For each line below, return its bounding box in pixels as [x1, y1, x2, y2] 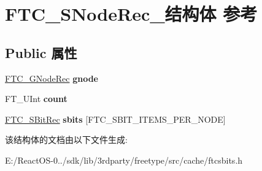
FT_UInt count [5, 92, 67, 105]
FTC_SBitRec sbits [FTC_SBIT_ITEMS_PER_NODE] [5, 112, 226, 125]
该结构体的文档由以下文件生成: [5, 133, 128, 146]
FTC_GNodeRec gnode [5, 71, 98, 84]
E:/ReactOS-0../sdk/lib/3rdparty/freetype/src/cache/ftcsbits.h [5, 153, 243, 166]
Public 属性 [5, 43, 77, 62]
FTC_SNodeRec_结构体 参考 [5, 1, 258, 26]
